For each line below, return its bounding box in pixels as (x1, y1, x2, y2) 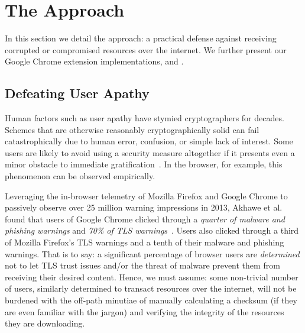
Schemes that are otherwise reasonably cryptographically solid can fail (5, 123, 259, 135)
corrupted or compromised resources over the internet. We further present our (5, 43, 287, 56)
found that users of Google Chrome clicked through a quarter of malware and (5, 212, 285, 225)
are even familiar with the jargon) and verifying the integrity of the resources (5, 305, 284, 318)
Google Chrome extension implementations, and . (5, 55, 184, 67)
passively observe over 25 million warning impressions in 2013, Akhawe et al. (5, 201, 283, 214)
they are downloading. (5, 317, 85, 329)
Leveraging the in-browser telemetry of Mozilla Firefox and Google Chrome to (5, 189, 288, 202)
